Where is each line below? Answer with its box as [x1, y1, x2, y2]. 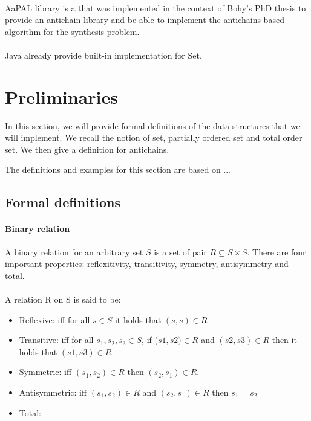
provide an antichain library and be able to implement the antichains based [5, 13, 284, 26]
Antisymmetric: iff [19, 385, 87, 398]
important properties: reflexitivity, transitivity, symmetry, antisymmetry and [5, 257, 289, 270]
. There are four [247, 245, 306, 258]
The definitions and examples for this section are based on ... [5, 163, 231, 176]
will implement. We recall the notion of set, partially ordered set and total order [5, 131, 303, 144]
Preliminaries [5, 84, 118, 109]
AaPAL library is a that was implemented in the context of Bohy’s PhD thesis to [5, 1, 306, 14]
